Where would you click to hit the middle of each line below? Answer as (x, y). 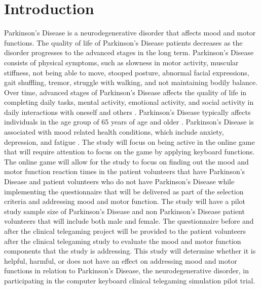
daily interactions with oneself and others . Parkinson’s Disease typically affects (127, 112)
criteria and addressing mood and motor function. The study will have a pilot (125, 201)
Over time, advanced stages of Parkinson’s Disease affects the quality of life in (125, 92)
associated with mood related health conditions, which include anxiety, (114, 132)
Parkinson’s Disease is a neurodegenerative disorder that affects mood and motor (130, 33)
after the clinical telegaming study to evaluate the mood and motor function (123, 241)
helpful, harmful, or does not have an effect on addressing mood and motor (121, 260)
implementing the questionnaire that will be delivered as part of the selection (124, 191)
